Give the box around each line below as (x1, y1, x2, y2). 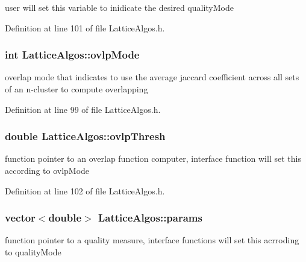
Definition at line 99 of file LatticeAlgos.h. (5, 103, 161, 115)
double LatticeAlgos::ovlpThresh (5, 129, 166, 144)
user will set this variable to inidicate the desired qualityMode (5, 1, 234, 13)
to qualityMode (5, 246, 61, 258)
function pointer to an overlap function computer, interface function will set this (5, 152, 301, 165)
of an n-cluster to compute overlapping (5, 83, 148, 95)
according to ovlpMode (5, 164, 90, 176)
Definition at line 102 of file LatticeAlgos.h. (5, 184, 165, 197)
